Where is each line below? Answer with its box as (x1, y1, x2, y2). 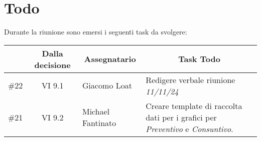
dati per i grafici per (146, 111, 217, 123)
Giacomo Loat (82, 79, 132, 91)
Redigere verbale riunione (146, 73, 235, 85)
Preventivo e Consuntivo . (146, 122, 233, 134)
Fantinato (82, 117, 116, 129)
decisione (34, 58, 71, 70)
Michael (82, 105, 110, 117)
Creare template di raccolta (146, 99, 242, 111)
